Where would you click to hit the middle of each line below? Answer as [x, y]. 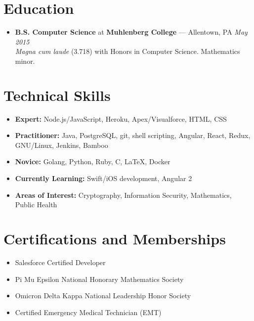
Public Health [36, 205]
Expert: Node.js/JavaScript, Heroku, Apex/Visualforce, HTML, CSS [121, 118]
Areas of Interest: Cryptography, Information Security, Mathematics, [123, 195]
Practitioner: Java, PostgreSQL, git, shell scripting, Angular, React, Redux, [133, 135]
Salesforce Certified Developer [60, 262]
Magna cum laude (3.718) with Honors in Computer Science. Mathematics [127, 51]
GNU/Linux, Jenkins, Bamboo [62, 145]
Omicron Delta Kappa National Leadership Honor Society [103, 296]
